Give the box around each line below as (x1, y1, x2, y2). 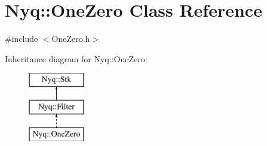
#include (5, 32, 38, 45)
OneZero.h (51, 32, 90, 45)
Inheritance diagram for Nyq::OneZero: (5, 52, 148, 65)
